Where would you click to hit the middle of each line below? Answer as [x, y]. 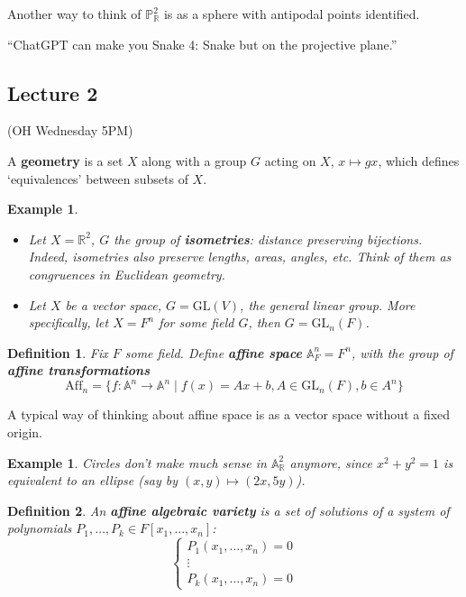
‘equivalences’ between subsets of [98, 178]
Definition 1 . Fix [58, 352]
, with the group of [402, 352]
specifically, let [69, 322]
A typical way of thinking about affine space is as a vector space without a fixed [229, 414]
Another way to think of [74, 14]
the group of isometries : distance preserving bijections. [268, 239]
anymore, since [331, 462]
